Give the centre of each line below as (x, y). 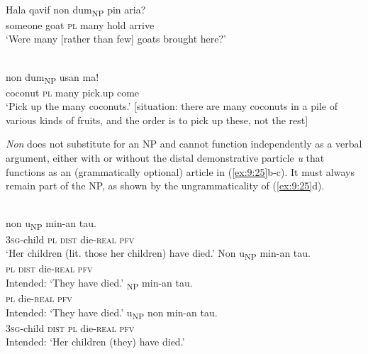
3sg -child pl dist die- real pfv (70, 239)
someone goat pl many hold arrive (80, 24)
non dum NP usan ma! (52, 77)
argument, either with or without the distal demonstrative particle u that (165, 157)
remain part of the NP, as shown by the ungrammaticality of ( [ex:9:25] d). (165, 186)
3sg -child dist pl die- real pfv (70, 327)
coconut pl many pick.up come (73, 92)
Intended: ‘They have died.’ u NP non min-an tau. (112, 313)
